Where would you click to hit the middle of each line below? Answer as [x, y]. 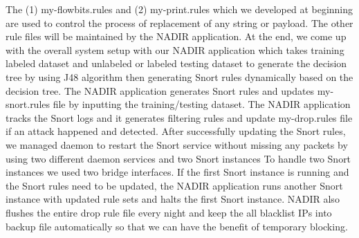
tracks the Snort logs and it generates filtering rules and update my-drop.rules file [179, 117]
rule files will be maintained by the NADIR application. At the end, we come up [176, 36]
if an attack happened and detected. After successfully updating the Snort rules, [176, 131]
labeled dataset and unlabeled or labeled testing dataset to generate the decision [176, 63]
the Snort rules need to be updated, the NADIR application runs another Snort [174, 185]
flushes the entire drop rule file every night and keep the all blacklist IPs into [169, 212]
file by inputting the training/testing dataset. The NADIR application [202, 104]
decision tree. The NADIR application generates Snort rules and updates [160, 90]
